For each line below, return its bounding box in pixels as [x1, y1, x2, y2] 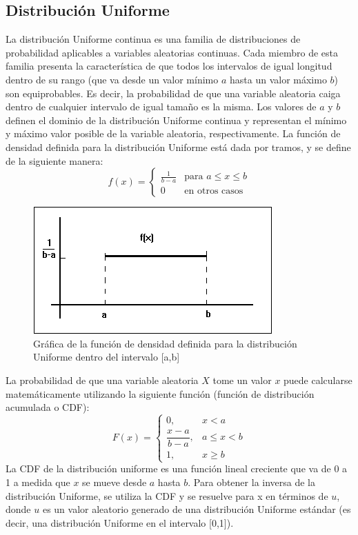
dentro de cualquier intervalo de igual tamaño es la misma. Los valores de [6, 99, 317, 114]
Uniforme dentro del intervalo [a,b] [33, 350, 180, 364]
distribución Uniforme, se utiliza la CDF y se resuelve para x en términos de [6, 488, 328, 503]
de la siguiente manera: [6, 153, 103, 168]
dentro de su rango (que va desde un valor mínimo [6, 72, 219, 86]
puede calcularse [284, 372, 352, 387]
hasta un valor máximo [230, 72, 327, 86]
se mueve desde [82, 474, 147, 489]
